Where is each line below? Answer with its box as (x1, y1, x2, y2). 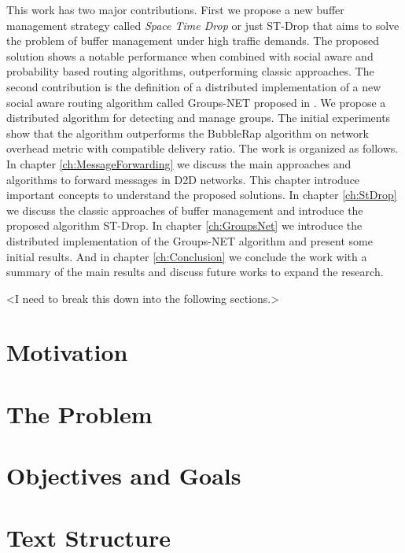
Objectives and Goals (6, 459, 241, 492)
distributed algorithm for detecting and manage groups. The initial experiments (6, 109, 391, 126)
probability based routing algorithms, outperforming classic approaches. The (6, 63, 374, 79)
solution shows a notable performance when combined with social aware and (6, 47, 374, 64)
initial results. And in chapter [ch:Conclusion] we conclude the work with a (6, 248, 367, 264)
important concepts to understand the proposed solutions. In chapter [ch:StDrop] (6, 186, 397, 203)
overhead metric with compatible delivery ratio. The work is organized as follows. (6, 140, 399, 157)
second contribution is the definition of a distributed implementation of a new (6, 78, 381, 94)
